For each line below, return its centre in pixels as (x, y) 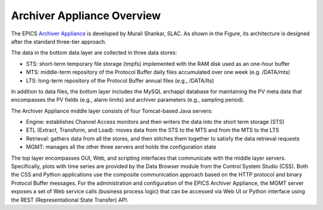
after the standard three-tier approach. (59, 41)
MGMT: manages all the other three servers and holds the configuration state (121, 147)
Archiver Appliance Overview (86, 16)
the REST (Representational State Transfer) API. (70, 200)
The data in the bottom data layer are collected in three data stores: (94, 53)
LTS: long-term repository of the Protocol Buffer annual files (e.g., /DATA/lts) (120, 80)
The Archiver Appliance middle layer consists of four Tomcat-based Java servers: (112, 111)
